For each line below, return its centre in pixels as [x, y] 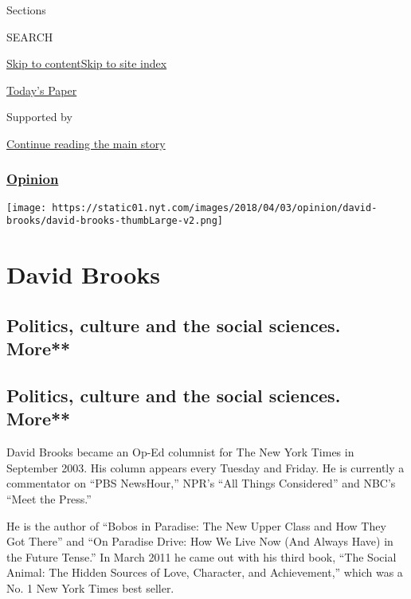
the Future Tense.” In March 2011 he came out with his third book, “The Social [202, 556]
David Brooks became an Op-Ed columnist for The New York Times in [180, 452]
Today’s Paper [42, 90]
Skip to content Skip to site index [87, 63]
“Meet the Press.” [49, 499]
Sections [26, 10]
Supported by [39, 117]
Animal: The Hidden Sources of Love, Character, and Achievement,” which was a [205, 572]
